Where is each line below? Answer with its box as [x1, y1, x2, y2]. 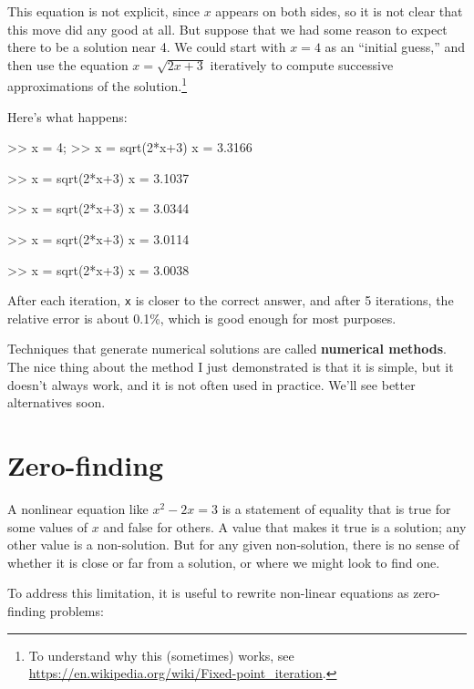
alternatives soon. [7, 393, 106, 412]
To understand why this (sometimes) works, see [28, 645, 294, 664]
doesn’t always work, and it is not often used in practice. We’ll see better [7, 375, 416, 394]
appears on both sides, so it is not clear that [215, 2, 463, 20]
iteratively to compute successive [210, 55, 394, 74]
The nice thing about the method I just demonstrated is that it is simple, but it [7, 357, 454, 376]
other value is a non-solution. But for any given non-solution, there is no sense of [7, 535, 459, 554]
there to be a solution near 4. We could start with [7, 37, 286, 57]
